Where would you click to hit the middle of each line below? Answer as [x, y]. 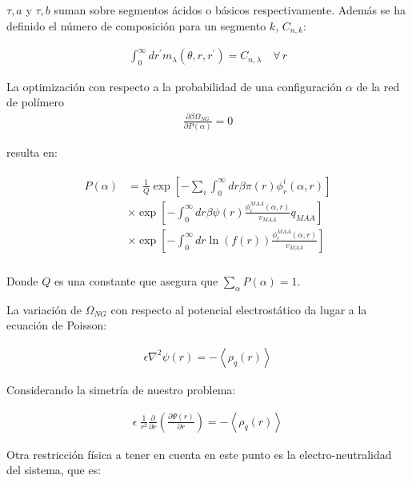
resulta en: [32, 152]
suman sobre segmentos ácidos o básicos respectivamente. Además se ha [230, 10]
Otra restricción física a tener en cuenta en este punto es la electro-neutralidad [199, 454]
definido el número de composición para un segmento [136, 25]
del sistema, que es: [54, 470]
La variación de [44, 309]
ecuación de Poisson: [57, 325]
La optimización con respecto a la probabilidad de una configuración [174, 86]
